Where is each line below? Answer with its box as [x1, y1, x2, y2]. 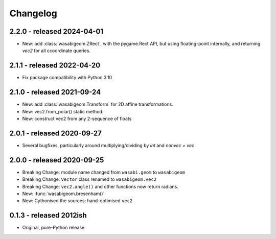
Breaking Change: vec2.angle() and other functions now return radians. [22, 183, 178, 189]
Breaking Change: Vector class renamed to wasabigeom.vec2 [22, 176, 157, 182]
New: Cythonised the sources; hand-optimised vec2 [22, 198, 133, 204]
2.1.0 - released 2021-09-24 [9, 88, 101, 97]
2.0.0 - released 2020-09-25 [9, 156, 104, 164]
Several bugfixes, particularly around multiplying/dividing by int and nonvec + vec [22, 142, 195, 148]
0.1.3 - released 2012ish [9, 211, 87, 220]
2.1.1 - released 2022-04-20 [9, 61, 101, 70]
